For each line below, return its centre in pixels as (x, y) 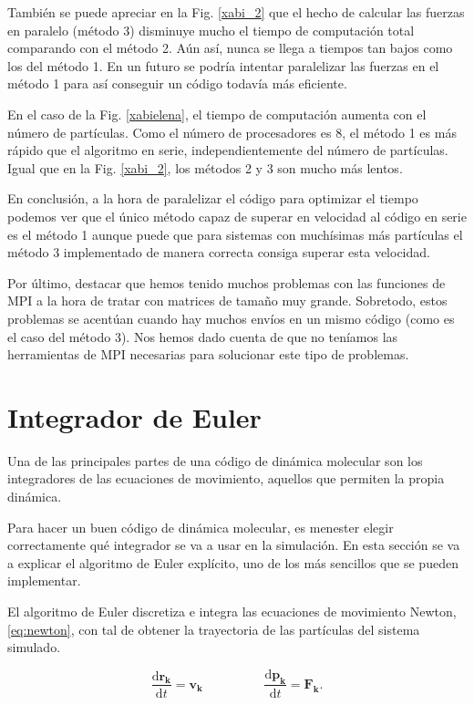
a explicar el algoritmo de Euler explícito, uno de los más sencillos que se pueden (233, 562)
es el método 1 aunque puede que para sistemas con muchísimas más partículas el (235, 234)
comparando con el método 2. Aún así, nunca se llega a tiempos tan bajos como (230, 48)
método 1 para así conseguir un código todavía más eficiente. (177, 83)
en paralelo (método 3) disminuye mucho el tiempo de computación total (211, 30)
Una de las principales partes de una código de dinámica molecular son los (215, 460)
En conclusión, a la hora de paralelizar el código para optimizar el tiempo (213, 198)
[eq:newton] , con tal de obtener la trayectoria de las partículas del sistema (214, 629)
